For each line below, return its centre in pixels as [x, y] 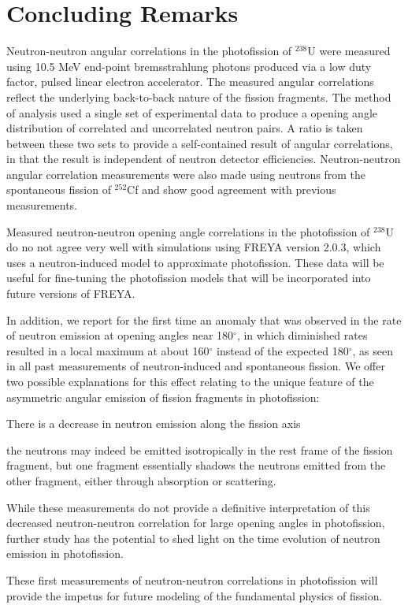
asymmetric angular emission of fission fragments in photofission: [163, 397]
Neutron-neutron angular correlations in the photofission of [149, 51]
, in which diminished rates [302, 335]
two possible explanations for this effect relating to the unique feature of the [190, 381]
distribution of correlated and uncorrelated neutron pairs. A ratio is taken [185, 128]
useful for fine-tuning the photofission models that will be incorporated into [189, 278]
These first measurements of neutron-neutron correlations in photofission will [192, 579]
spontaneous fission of [59, 189]
